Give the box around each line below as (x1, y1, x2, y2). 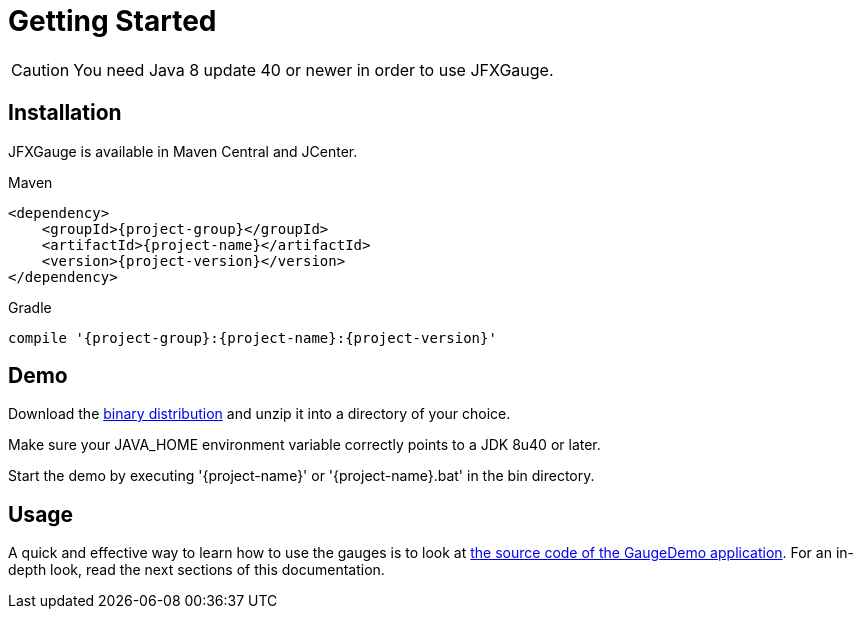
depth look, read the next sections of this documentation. (8, 561, 385, 579)
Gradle (8, 298, 52, 316)
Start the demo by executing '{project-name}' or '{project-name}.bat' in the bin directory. (8, 467, 595, 485)
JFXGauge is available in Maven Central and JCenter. (8, 142, 358, 160)
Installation (8, 100, 122, 126)
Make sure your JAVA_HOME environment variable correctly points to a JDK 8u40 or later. (8, 436, 601, 454)
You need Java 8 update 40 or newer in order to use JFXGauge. (73, 59, 554, 80)
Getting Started (8, 4, 217, 38)
